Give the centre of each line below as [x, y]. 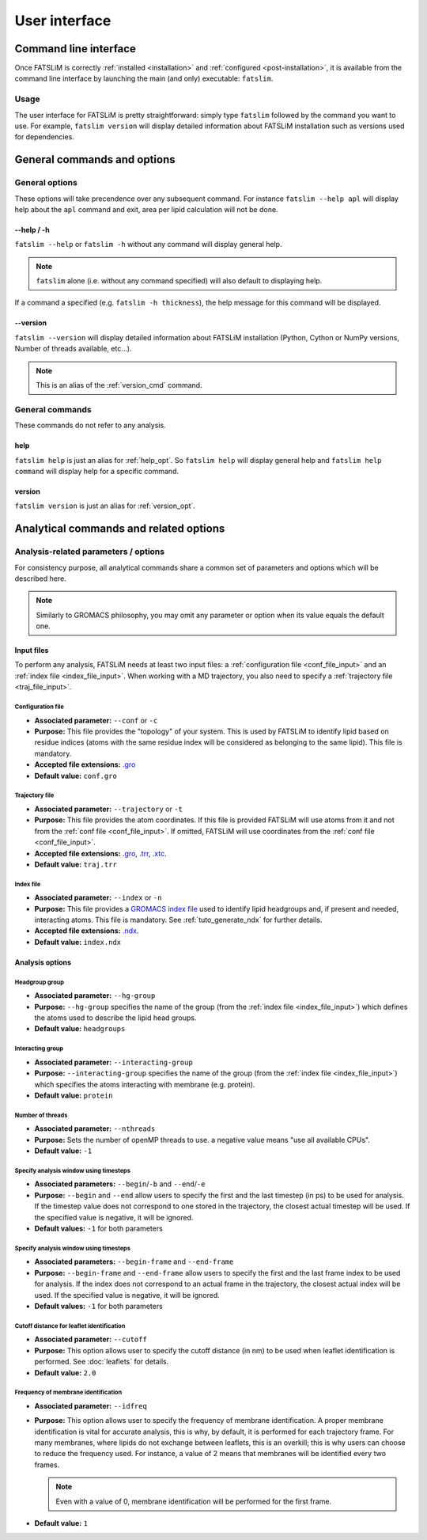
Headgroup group [40, 982]
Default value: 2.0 [65, 1372]
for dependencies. [45, 137]
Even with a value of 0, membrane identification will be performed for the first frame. [194, 1501]
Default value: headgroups [80, 1029]
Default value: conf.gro [76, 776]
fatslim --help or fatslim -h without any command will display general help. [148, 245]
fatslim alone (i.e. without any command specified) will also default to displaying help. [179, 281]
